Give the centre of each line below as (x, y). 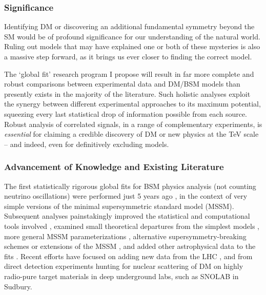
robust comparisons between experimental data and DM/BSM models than (122, 84)
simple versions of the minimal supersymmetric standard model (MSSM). (119, 206)
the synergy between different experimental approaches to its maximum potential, (132, 104)
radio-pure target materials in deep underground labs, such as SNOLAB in (121, 276)
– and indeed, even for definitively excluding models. (87, 144)
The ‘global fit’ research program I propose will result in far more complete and (129, 73)
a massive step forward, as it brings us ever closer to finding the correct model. (128, 56)
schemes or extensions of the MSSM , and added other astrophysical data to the (130, 246)
